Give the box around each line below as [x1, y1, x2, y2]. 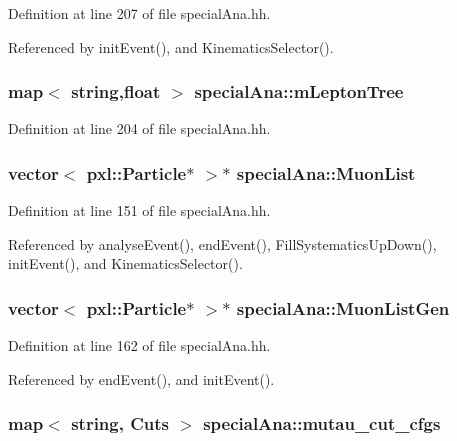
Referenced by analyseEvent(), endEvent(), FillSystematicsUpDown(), [8, 233, 437, 254]
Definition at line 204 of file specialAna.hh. [8, 118, 271, 139]
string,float [71, 79, 161, 104]
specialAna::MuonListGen [236, 295, 450, 320]
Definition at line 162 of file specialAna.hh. [8, 335, 271, 356]
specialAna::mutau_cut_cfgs [203, 411, 441, 436]
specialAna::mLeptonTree [194, 79, 404, 104]
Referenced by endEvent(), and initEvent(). [8, 368, 275, 389]
